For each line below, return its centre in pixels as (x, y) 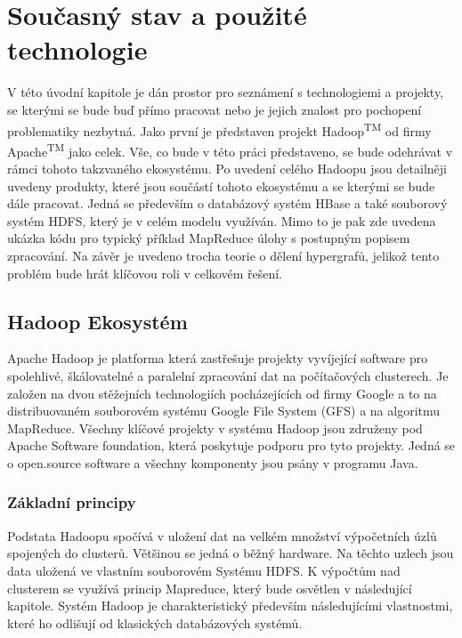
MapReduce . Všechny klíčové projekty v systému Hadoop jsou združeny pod (215, 428)
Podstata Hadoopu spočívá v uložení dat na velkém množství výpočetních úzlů (222, 535)
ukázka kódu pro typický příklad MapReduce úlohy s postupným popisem (209, 238)
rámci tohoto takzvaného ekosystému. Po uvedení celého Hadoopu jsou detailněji (227, 168)
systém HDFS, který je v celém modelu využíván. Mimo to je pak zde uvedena (222, 220)
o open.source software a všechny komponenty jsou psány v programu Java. (213, 462)
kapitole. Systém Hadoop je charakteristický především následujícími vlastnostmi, (230, 606)
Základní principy (72, 502)
